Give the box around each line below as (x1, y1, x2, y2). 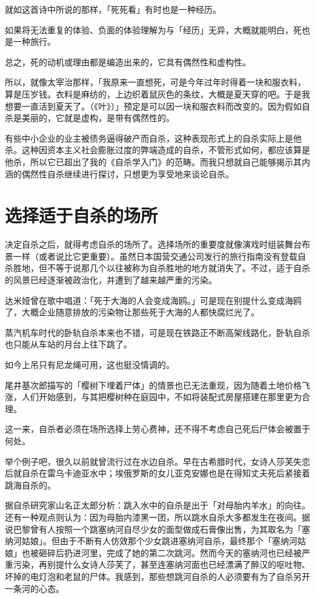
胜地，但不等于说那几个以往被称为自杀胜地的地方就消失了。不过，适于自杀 (13, 261, 310, 274)
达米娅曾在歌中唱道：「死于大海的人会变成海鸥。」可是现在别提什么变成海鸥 (5, 294, 302, 306)
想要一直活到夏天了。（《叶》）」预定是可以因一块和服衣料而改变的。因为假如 (5, 99, 302, 112)
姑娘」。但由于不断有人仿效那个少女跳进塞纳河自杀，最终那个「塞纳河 (21, 534, 297, 547)
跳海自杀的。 (5, 478, 56, 491)
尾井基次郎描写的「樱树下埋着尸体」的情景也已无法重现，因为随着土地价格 (5, 378, 302, 391)
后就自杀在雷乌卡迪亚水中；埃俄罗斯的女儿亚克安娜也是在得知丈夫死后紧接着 (5, 467, 310, 479)
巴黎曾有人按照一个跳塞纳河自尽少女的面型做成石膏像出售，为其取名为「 (13, 522, 302, 535)
